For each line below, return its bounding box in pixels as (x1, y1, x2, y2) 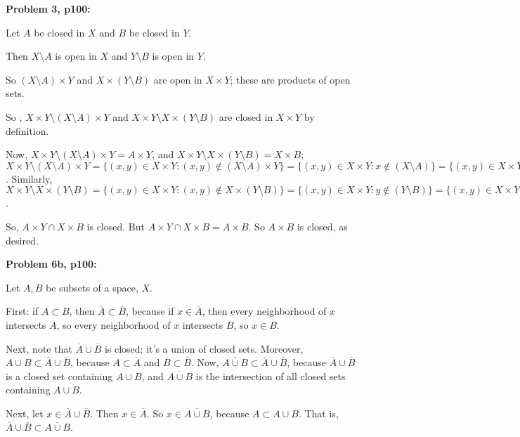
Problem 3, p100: (6, 1, 91, 15)
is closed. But (86, 218, 145, 233)
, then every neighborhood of (202, 304, 327, 318)
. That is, (298, 405, 339, 420)
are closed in (219, 109, 273, 124)
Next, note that (6, 341, 72, 356)
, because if (125, 304, 174, 318)
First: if (6, 304, 39, 318)
